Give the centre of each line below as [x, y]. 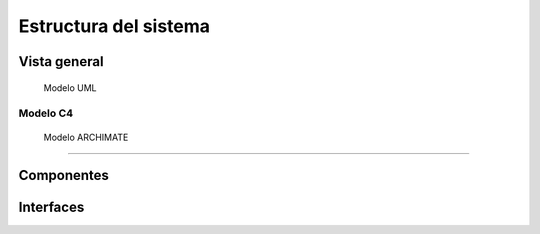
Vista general [61, 61]
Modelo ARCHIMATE [86, 137]
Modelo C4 [46, 113]
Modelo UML [70, 87]
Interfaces [51, 207]
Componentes [64, 175]
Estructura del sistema [114, 26]
